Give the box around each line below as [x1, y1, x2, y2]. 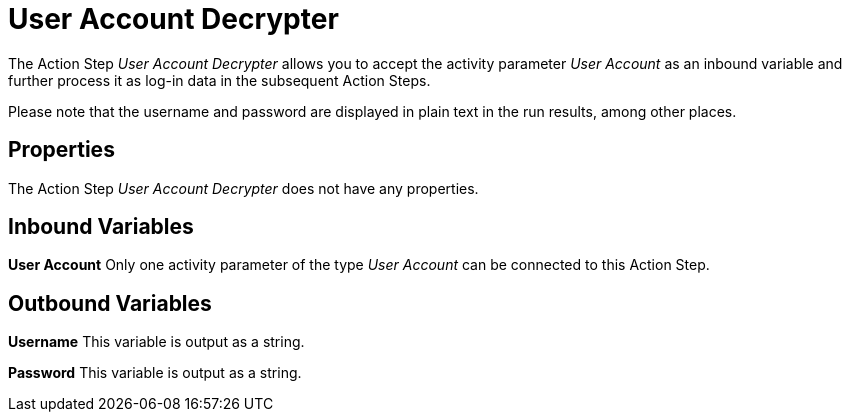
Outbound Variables [8, 290, 212, 316]
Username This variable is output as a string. [8, 333, 305, 351]
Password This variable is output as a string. [8, 364, 302, 382]
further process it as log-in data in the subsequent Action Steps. [8, 71, 431, 89]
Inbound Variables [8, 214, 194, 240]
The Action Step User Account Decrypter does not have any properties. [8, 179, 479, 197]
